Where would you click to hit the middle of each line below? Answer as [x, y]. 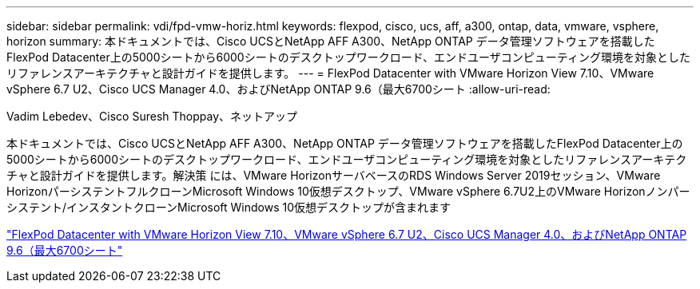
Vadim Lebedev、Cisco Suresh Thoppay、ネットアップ [152, 116]
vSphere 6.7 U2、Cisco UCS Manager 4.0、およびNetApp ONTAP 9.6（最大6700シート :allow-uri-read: [278, 89]
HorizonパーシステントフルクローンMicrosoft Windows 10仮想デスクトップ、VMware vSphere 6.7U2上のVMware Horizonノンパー [348, 191]
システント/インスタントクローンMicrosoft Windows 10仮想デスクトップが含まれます [229, 207]
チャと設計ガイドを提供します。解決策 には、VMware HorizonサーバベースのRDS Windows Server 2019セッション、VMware [334, 175]
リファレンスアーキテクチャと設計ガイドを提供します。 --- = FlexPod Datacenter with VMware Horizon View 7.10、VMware [330, 73]
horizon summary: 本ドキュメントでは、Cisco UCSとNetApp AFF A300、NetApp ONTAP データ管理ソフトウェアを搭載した [331, 41]
